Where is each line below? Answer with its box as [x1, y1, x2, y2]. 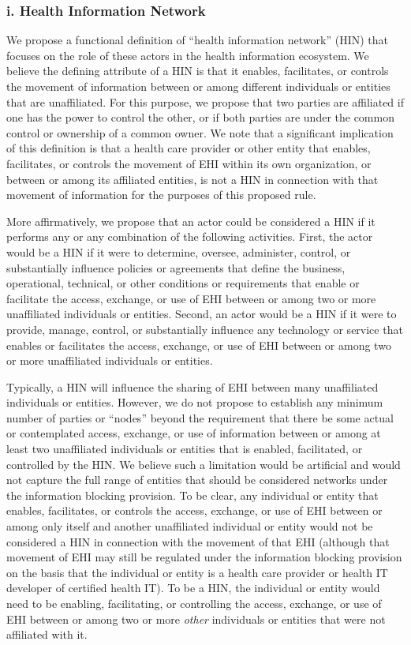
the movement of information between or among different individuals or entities [6, 78, 390, 94]
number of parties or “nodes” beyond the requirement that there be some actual [6, 409, 394, 426]
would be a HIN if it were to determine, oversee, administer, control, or [6, 243, 351, 260]
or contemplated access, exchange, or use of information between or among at [6, 425, 381, 441]
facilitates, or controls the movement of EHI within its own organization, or [6, 155, 372, 171]
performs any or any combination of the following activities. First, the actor [6, 228, 373, 245]
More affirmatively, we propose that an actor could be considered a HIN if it [6, 212, 376, 229]
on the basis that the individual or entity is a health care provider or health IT [6, 564, 388, 580]
